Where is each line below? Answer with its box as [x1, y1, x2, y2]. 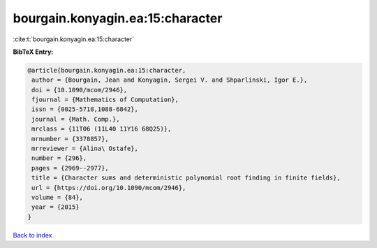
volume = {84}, [31, 194, 84, 201]
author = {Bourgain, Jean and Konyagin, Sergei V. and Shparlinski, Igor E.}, [31, 76, 308, 84]
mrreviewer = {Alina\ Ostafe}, [31, 145, 139, 153]
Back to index [13, 231, 52, 239]
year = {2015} [31, 203, 80, 211]
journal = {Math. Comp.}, [31, 115, 120, 123]
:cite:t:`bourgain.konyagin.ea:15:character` [13, 35, 135, 43]
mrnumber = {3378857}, [31, 135, 110, 143]
